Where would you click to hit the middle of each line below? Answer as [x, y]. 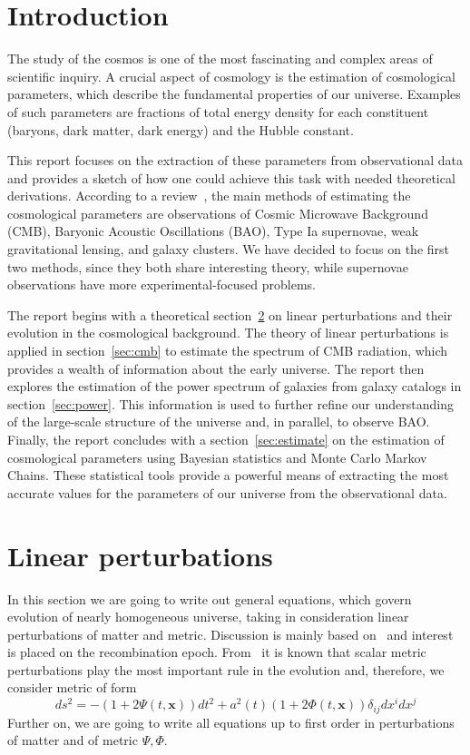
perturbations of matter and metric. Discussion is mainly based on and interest [230, 634]
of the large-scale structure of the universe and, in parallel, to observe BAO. [219, 422]
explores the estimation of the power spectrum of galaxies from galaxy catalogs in [235, 386]
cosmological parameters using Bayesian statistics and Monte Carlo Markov [217, 457]
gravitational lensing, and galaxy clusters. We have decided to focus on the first [229, 249]
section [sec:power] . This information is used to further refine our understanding [230, 403]
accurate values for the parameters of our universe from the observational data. [227, 492]
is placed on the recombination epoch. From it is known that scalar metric [217, 652]
